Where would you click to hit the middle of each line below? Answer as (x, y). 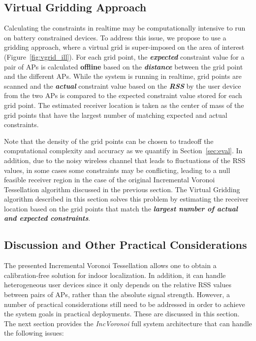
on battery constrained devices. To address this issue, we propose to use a (115, 37)
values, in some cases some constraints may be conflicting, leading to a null (117, 170)
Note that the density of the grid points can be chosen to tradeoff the (109, 141)
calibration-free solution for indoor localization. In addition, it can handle (115, 275)
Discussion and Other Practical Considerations (126, 245)
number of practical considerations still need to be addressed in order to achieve (125, 304)
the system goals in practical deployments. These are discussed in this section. (122, 314)
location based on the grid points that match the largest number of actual (121, 208)
